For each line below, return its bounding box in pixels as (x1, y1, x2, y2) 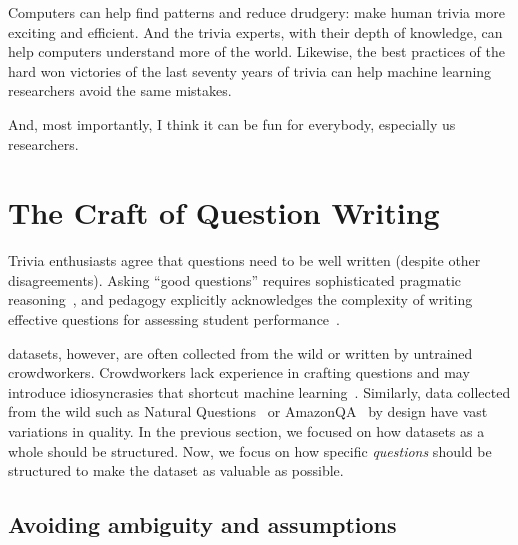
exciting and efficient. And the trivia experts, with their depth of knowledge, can (8, 21, 503, 42)
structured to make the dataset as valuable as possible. (8, 460, 344, 481)
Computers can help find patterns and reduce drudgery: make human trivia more (8, 2, 506, 22)
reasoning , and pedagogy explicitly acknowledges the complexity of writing (8, 289, 473, 310)
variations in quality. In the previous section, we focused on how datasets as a (8, 421, 485, 442)
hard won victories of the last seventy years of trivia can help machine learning (8, 60, 492, 81)
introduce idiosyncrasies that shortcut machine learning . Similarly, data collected (8, 381, 511, 402)
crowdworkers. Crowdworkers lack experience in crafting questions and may (8, 362, 470, 383)
